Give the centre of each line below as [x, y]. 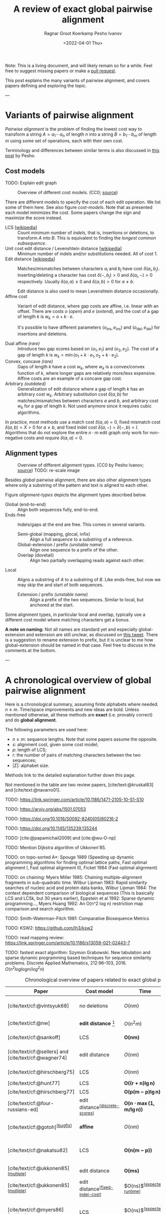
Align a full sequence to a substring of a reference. [82, 539]
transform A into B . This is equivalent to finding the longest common [87, 238]
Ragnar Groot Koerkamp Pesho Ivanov [83, 33]
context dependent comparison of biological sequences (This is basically [80, 893]
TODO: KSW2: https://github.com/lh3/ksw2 [49, 928]
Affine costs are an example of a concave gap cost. [70, 379]
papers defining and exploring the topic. [46, 86]
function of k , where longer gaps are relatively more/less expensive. [87, 373]
